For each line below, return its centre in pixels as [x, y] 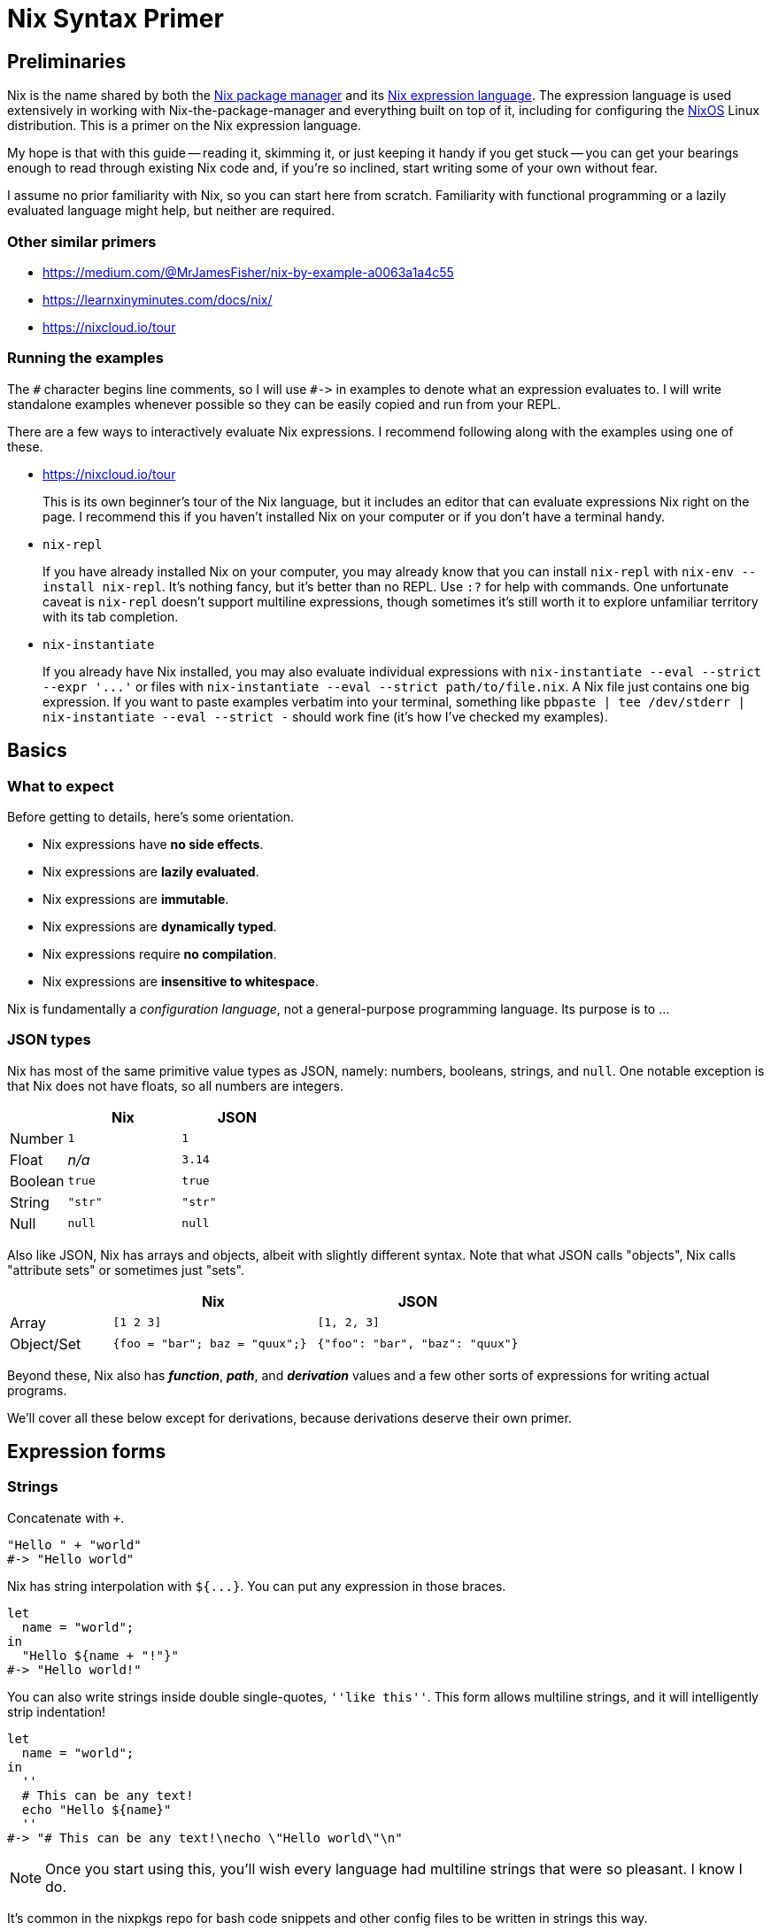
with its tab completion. [111, 616]
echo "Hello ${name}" [96, 1809]
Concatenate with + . [66, 1517]
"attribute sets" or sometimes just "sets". [126, 1270]
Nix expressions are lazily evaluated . [151, 871]
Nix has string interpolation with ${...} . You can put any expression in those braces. [257, 1586]
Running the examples [85, 358]
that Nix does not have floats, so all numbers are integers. [175, 1085]
